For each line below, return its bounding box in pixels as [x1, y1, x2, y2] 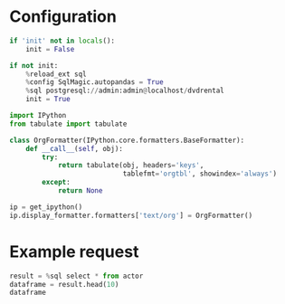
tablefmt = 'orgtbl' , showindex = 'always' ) [122, 169, 278, 178]
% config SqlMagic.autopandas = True [25, 78, 165, 87]
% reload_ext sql [25, 70, 88, 79]
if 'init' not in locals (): [9, 36, 116, 45]
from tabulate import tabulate [9, 119, 128, 128]
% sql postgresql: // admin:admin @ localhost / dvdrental [25, 86, 224, 96]
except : [42, 178, 71, 187]
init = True [25, 95, 71, 104]
